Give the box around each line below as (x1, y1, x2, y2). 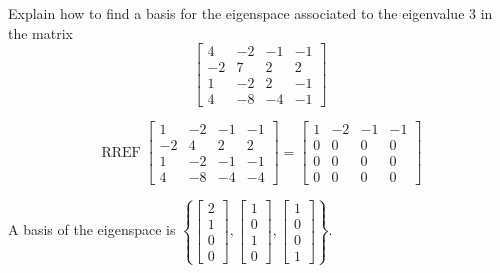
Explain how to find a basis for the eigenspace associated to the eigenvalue (8, 3, 465, 23)
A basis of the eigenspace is (8, 219, 176, 240)
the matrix (8, 22, 73, 43)
